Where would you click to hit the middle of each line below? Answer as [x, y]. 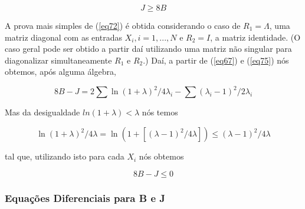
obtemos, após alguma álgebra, [60, 72]
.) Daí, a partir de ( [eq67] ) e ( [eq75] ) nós [216, 60]
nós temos [160, 112]
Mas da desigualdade [42, 112]
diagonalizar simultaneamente [58, 60]
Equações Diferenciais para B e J [85, 198]
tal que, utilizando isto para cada [65, 156]
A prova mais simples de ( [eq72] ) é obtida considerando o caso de [123, 25]
